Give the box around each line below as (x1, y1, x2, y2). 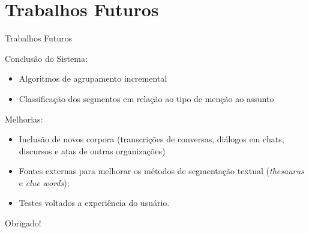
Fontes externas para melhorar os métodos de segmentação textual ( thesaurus (19, 165, 304, 177)
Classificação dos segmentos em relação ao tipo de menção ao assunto (19, 92, 274, 104)
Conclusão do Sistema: (5, 52, 88, 64)
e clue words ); (19, 176, 70, 189)
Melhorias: (5, 112, 43, 125)
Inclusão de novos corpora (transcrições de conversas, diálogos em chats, (19, 133, 284, 145)
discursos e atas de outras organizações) (19, 144, 166, 157)
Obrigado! (5, 217, 41, 229)
